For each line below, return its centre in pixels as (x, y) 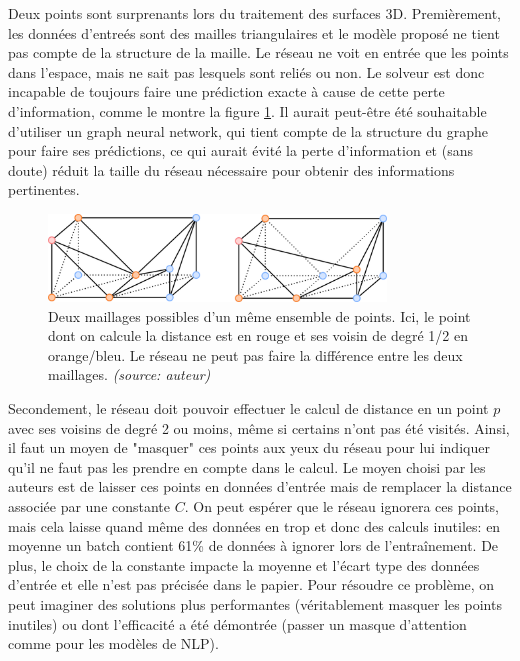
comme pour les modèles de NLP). (113, 643)
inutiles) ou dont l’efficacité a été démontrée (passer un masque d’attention (237, 623)
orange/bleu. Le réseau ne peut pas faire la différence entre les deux (255, 354)
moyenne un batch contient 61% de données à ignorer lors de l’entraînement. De (253, 545)
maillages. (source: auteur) (129, 374)
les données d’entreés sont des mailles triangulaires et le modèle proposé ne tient (254, 32)
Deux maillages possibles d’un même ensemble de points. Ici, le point (259, 315)
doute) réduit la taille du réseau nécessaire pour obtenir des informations (231, 169)
